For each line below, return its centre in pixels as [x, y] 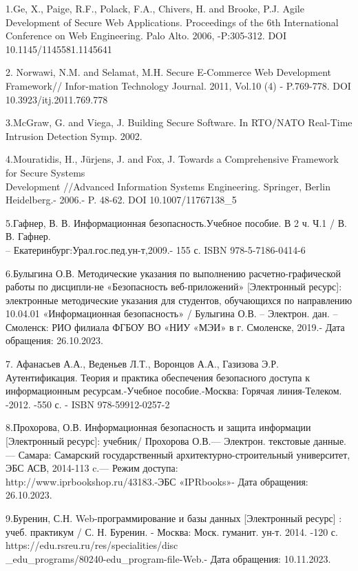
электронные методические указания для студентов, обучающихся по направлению [179, 300]
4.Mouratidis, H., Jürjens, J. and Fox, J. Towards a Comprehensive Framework [172, 159]
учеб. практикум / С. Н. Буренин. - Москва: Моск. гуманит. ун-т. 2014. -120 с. [172, 531]
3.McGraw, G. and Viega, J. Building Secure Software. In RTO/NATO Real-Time [179, 122]
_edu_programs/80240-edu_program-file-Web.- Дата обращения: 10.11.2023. [168, 558]
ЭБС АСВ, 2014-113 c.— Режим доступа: [92, 468]
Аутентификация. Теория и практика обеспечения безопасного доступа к [158, 377]
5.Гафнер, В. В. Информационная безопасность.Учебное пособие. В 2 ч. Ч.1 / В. [176, 222]
